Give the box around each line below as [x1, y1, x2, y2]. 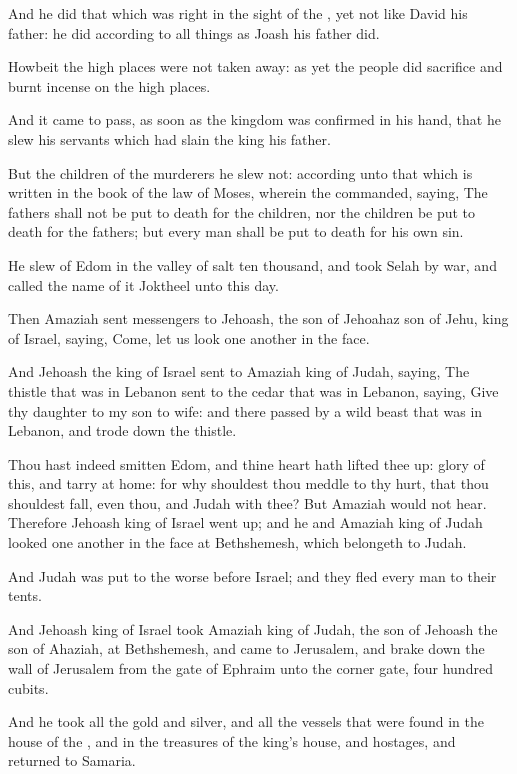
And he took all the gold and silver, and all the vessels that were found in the [8, 711, 484, 732]
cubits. [8, 677, 49, 698]
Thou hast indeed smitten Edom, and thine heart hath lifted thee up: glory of [8, 453, 485, 474]
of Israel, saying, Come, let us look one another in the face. [8, 327, 370, 348]
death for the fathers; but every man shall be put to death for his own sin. [8, 221, 464, 242]
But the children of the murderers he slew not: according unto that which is [8, 162, 473, 183]
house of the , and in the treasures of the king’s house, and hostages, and [8, 730, 456, 751]
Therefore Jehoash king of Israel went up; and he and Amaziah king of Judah [8, 512, 483, 533]
